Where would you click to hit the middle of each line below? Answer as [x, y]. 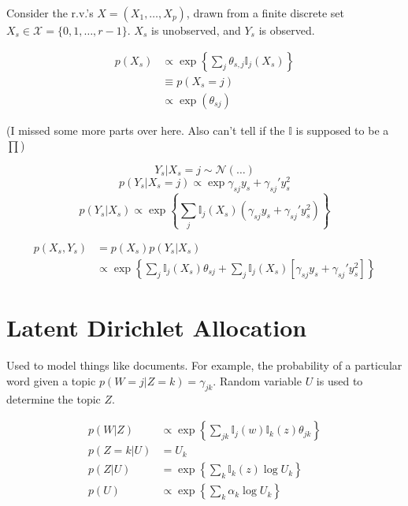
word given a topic [51, 380]
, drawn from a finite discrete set [265, 13]
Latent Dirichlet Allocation [157, 327]
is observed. [287, 30]
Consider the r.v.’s [50, 13]
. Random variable [257, 380]
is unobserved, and [196, 30]
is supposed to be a [342, 130]
